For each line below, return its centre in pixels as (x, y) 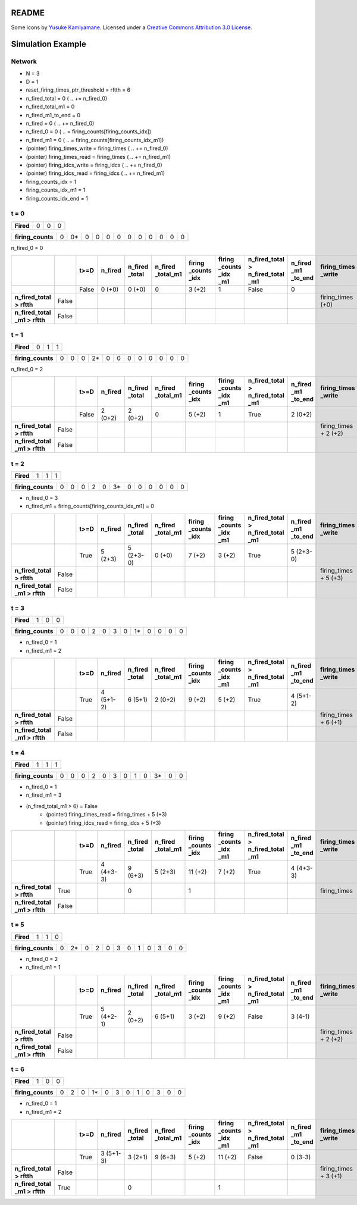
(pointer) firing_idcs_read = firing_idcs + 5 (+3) (104, 823)
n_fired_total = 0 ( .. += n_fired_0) (67, 98)
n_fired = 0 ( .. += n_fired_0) (60, 123)
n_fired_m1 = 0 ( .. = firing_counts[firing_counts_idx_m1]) (95, 140)
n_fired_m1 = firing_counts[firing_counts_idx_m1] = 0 (90, 506)
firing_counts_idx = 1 (51, 181)
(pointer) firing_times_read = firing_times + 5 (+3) (107, 815)
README (28, 13)
